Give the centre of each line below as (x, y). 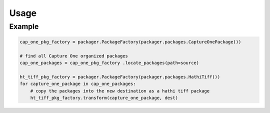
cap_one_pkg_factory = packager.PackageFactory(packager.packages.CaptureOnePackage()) (130, 42)
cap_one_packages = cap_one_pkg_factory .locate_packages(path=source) (109, 63)
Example (24, 26)
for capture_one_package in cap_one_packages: (78, 84)
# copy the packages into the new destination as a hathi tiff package (120, 91)
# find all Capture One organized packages (74, 56)
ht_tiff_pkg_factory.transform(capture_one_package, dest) (104, 98)
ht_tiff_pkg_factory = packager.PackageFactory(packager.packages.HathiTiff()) (120, 77)
